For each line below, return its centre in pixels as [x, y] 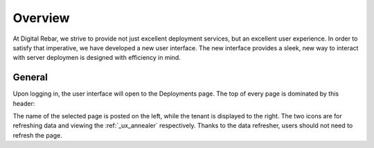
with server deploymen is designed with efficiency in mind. [97, 58]
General [30, 77]
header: [24, 103]
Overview [41, 18]
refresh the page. [37, 135]
